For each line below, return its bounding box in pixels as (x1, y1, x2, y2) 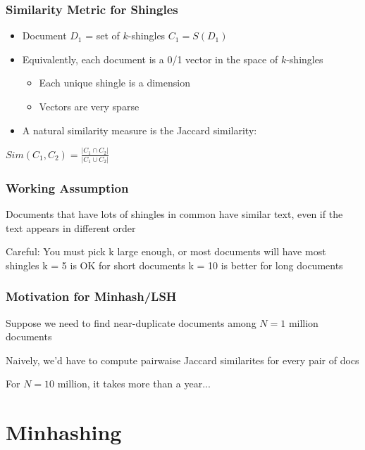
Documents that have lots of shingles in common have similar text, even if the (6, 207, 343, 221)
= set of (85, 28, 120, 43)
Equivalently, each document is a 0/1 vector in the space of (22, 51, 278, 66)
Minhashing (6, 418, 122, 446)
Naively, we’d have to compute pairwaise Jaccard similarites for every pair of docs (6, 352, 359, 367)
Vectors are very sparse (39, 99, 140, 113)
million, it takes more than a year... (57, 376, 211, 391)
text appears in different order (6, 220, 136, 235)
